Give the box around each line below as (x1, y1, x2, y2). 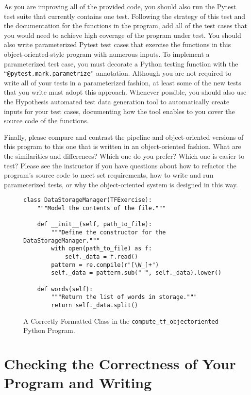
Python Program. (23, 325, 75, 335)
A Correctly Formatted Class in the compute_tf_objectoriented (23, 315, 218, 326)
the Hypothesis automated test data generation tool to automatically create (4, 97, 230, 106)
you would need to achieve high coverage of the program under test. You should (4, 30, 241, 40)
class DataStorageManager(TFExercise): (23, 197, 152, 204)
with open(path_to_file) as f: (51, 245, 152, 252)
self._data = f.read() (65, 253, 138, 260)
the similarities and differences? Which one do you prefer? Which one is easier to (4, 150, 245, 161)
